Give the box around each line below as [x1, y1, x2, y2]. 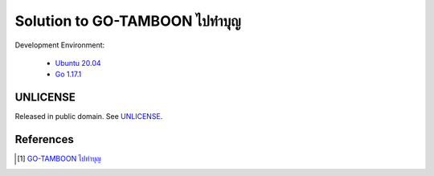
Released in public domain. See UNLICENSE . [14, 112, 163, 121]
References [14, 133, 74, 146]
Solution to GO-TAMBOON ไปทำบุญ [14, 12, 241, 30]
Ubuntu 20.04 [55, 58, 101, 68]
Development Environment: [14, 40, 105, 50]
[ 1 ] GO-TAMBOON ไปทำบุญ [17, 153, 101, 164]
